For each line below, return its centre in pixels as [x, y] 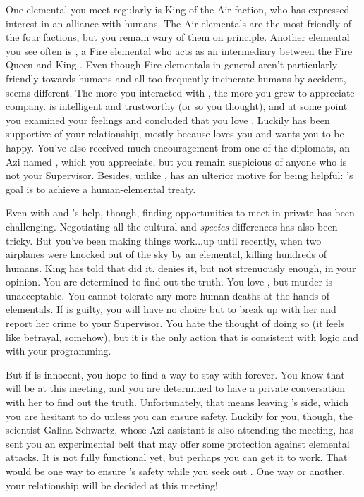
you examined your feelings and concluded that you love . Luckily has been [168, 119]
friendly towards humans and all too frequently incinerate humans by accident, [176, 78]
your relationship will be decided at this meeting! [112, 485]
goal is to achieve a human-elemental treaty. [101, 189]
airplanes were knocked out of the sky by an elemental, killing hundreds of [166, 254]
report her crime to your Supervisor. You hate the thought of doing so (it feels [175, 323]
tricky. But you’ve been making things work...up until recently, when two [164, 240]
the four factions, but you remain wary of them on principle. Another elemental [178, 37]
